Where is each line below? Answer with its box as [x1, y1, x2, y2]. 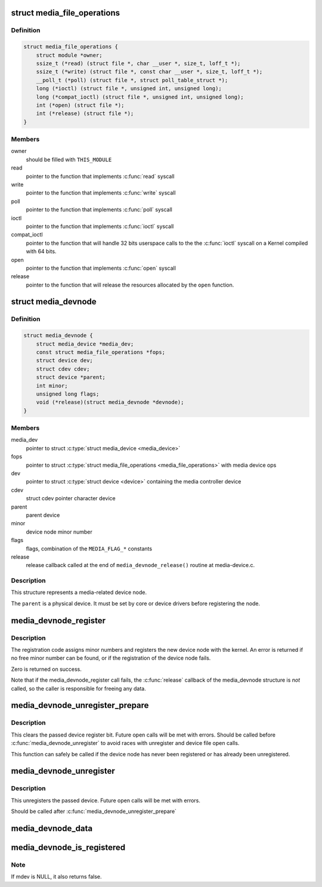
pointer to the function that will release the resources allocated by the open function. [26, 281, 234, 288]
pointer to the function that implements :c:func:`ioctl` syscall [26, 223, 174, 230]
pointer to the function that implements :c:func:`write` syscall [26, 189, 176, 196]
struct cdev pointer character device [26, 495, 116, 502]
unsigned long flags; [36, 390, 100, 397]
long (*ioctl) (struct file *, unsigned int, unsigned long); [36, 85, 222, 92]
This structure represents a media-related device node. [11, 589, 147, 596]
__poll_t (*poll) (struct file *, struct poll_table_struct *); [36, 76, 228, 84]
